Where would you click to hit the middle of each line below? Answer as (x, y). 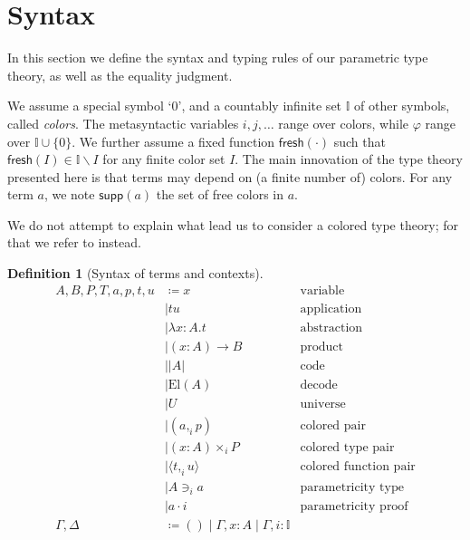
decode (319, 385)
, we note (69, 194)
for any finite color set (164, 159)
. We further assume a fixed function (173, 141)
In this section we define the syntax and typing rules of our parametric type (218, 58)
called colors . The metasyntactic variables (123, 123)
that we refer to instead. (74, 242)
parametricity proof (354, 506)
